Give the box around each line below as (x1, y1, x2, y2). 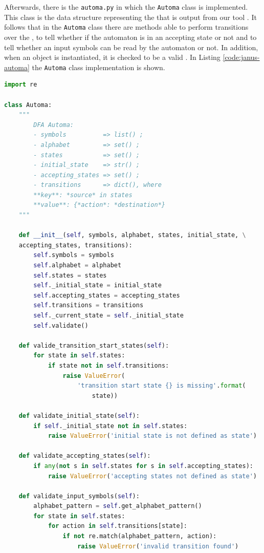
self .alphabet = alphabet (33, 262, 122, 269)
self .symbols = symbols (33, 251, 114, 259)
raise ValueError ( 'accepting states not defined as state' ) (48, 472, 257, 480)
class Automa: (4, 101, 52, 109)
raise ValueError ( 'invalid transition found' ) (77, 542, 239, 550)
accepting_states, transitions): (18, 241, 133, 249)
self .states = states (33, 271, 107, 279)
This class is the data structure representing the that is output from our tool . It (4, 11, 257, 22)
